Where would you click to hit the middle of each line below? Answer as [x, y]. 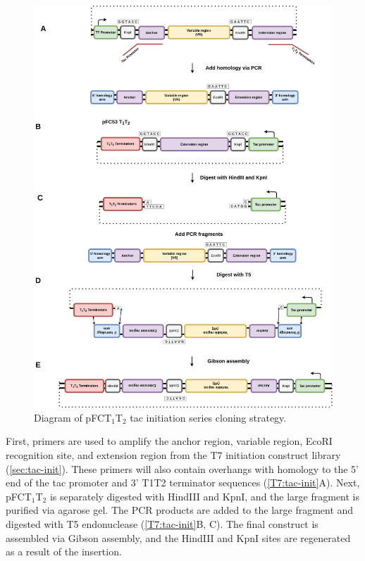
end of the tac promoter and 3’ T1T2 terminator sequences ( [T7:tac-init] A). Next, [183, 483]
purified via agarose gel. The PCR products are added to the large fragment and [180, 510]
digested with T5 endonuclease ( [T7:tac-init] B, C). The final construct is [162, 524]
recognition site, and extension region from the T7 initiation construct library [173, 455]
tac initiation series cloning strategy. [208, 417]
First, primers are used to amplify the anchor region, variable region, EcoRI [169, 441]
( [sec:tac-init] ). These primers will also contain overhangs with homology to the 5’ [182, 468]
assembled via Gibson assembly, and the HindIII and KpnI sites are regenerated [178, 537]
